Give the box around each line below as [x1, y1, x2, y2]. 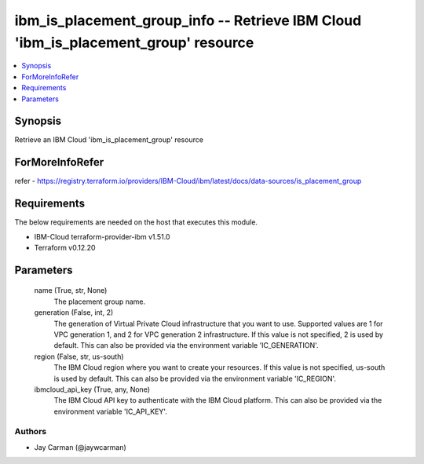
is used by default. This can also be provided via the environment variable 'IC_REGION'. [53, 374, 337, 383]
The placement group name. [53, 297, 146, 306]
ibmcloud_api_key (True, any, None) [34, 385, 151, 394]
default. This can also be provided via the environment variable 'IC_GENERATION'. [53, 341, 319, 350]
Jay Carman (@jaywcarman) [34, 442, 127, 451]
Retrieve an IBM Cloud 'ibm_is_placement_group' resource [14, 135, 204, 144]
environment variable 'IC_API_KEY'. [53, 407, 168, 416]
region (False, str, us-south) [34, 352, 125, 361]
